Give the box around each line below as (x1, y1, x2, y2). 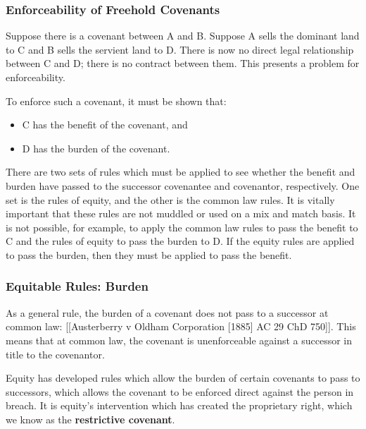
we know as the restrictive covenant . (6, 411, 175, 426)
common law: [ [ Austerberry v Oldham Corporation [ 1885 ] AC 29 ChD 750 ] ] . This (6, 319, 356, 334)
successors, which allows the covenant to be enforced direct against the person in (6, 384, 354, 399)
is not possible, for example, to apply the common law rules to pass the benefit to (6, 219, 358, 234)
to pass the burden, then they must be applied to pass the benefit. (6, 247, 292, 262)
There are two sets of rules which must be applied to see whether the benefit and (6, 164, 355, 179)
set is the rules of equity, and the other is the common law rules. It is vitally (6, 192, 335, 207)
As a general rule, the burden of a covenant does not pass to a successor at (6, 305, 329, 320)
